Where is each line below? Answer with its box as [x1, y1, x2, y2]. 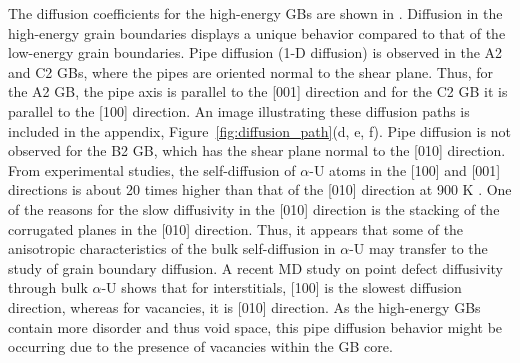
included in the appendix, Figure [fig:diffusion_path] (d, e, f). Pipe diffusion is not [8, 120, 511, 141]
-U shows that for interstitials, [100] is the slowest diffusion [101, 277, 462, 298]
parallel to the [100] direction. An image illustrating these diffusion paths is [8, 100, 470, 121]
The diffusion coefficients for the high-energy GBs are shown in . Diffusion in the [8, 3, 503, 23]
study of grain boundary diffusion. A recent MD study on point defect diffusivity [8, 257, 503, 278]
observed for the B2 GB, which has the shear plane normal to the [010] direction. [8, 140, 506, 161]
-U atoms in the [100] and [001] [309, 159, 501, 180]
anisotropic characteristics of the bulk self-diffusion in [8, 238, 336, 259]
